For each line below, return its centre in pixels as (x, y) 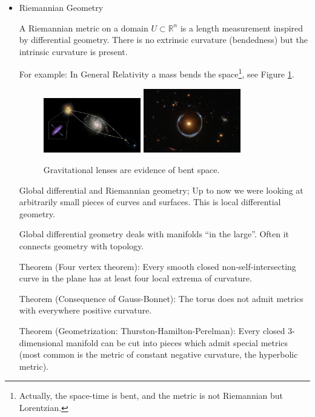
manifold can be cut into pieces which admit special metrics (177, 342)
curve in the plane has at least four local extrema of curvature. (135, 278)
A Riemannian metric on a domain (84, 28)
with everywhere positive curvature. (85, 310)
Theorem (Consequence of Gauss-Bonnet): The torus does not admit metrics (161, 298)
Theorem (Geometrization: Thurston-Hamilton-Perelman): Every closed (152, 330)
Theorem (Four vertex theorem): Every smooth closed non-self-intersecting (157, 266)
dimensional (41, 342)
